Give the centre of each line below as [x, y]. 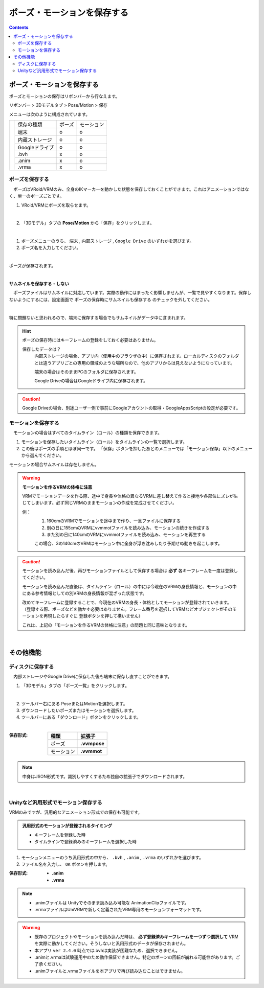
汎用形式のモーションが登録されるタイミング [67, 826]
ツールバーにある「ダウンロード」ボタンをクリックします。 [81, 717]
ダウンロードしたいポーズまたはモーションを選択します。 [79, 710]
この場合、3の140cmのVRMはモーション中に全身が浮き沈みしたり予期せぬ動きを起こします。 [128, 544]
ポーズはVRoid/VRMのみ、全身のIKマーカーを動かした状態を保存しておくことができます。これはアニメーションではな [131, 189]
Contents [19, 27]
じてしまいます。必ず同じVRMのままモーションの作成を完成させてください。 [99, 503]
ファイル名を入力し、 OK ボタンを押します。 [66, 864]
